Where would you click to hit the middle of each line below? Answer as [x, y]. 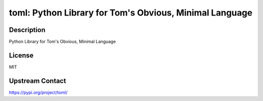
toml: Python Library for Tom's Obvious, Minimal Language [131, 13]
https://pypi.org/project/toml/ [38, 92]
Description [27, 30]
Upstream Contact [38, 81]
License [21, 55]
